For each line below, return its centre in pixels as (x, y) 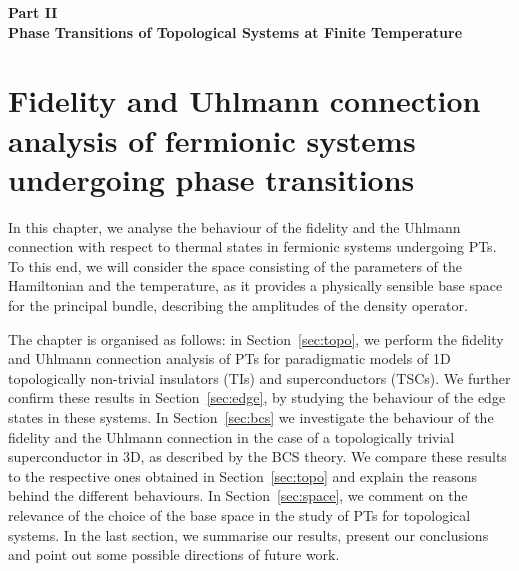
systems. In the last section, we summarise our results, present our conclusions (248, 534)
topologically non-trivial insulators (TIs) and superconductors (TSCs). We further (259, 377)
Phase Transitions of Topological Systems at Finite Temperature (235, 31)
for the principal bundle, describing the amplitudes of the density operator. (238, 305)
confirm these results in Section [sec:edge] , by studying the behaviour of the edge (257, 397)
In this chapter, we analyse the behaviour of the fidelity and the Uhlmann (234, 226)
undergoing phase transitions (211, 178)
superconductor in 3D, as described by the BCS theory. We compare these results (257, 456)
